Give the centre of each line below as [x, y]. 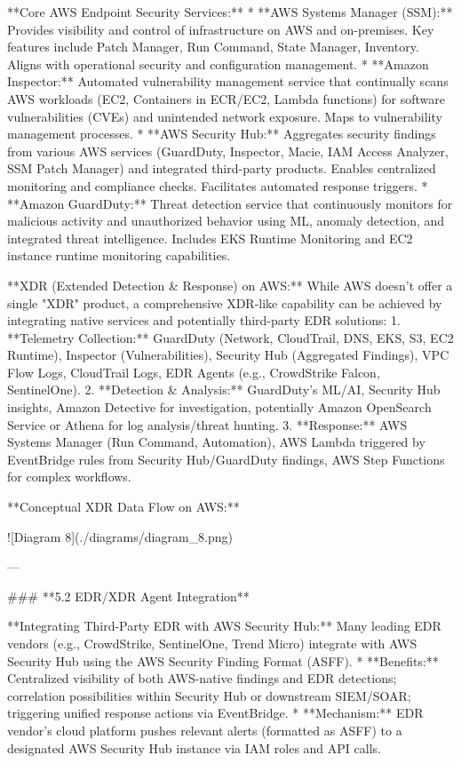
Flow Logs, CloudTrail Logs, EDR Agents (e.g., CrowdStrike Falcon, [194, 372]
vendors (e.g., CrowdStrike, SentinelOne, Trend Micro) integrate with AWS [212, 643]
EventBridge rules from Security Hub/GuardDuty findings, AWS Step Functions [226, 459]
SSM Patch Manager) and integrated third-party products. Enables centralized [222, 168]
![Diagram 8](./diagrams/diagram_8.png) [120, 536]
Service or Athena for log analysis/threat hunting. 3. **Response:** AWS [207, 424]
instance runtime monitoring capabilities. [119, 255]
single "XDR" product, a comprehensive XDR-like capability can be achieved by [225, 302]
